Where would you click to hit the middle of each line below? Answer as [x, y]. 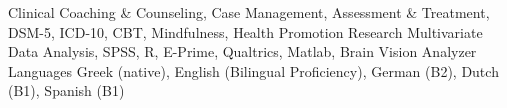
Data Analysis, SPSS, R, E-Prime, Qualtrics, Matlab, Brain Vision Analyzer [242, 51]
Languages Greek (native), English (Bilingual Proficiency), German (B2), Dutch [253, 70]
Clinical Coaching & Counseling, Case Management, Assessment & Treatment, [249, 12]
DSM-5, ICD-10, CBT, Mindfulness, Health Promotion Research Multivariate [245, 31]
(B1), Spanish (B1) [66, 90]
